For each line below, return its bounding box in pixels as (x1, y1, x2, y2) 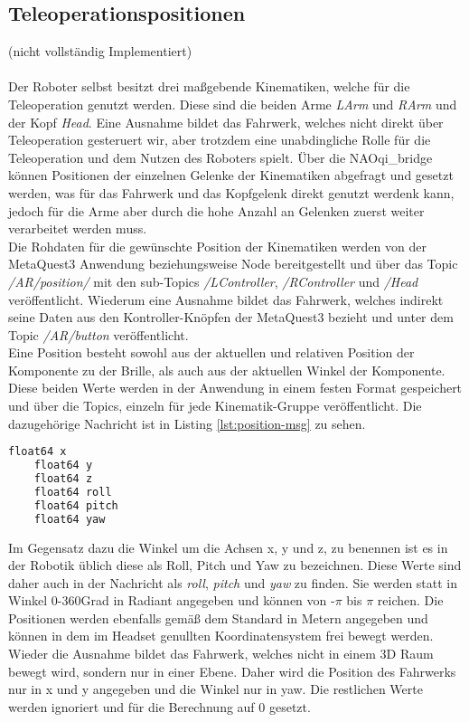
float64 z (33, 472, 93, 486)
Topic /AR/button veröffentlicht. (8, 325, 189, 344)
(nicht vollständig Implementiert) (8, 42, 192, 61)
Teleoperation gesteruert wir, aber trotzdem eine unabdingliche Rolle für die (8, 130, 431, 149)
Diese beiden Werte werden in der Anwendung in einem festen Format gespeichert (8, 378, 463, 397)
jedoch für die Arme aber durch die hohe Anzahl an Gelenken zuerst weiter (8, 201, 425, 220)
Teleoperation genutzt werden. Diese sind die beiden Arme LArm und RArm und (8, 94, 457, 113)
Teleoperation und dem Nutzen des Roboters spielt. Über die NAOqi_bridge (8, 147, 433, 166)
